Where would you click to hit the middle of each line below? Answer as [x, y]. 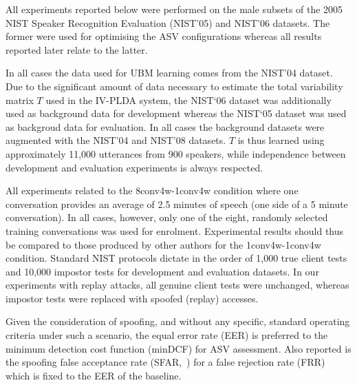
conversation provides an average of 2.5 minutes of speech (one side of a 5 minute [177, 204]
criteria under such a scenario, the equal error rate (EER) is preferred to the [167, 335]
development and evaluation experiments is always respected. [134, 167]
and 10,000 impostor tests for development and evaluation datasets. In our [162, 271]
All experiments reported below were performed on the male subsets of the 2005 [174, 9]
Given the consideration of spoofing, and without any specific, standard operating [178, 321]
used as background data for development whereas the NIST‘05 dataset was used [176, 113]
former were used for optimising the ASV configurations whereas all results [164, 36]
